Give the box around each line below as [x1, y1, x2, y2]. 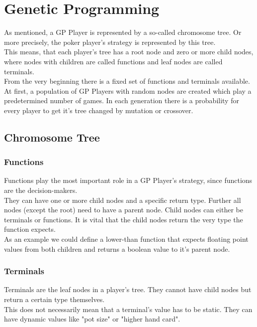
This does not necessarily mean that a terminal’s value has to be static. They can [4, 304, 253, 314]
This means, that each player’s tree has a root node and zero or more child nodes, [4, 46, 254, 57]
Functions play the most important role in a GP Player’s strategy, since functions [4, 175, 253, 185]
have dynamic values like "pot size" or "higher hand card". [4, 314, 180, 324]
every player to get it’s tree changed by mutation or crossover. [4, 105, 193, 115]
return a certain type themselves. [4, 294, 105, 305]
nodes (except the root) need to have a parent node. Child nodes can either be [4, 204, 243, 215]
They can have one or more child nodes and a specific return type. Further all [4, 194, 241, 205]
